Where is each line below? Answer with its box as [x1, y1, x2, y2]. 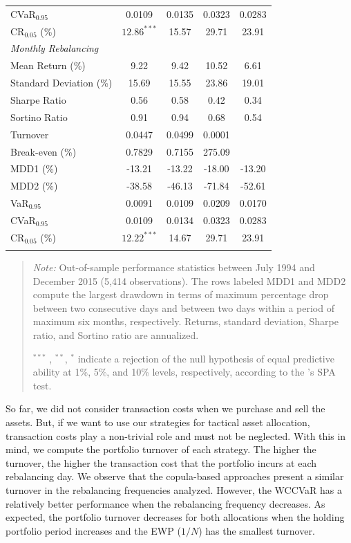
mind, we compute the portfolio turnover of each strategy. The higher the [6, 442, 316, 457]
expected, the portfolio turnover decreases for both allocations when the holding [6, 510, 345, 524]
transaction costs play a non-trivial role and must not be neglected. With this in [6, 428, 346, 443]
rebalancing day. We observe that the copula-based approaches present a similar [6, 469, 344, 484]
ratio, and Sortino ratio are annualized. [32, 328, 199, 342]
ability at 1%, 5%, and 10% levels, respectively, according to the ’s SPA [32, 365, 336, 379]
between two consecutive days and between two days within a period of [32, 300, 334, 315]
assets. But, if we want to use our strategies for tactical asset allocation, [6, 415, 310, 429]
